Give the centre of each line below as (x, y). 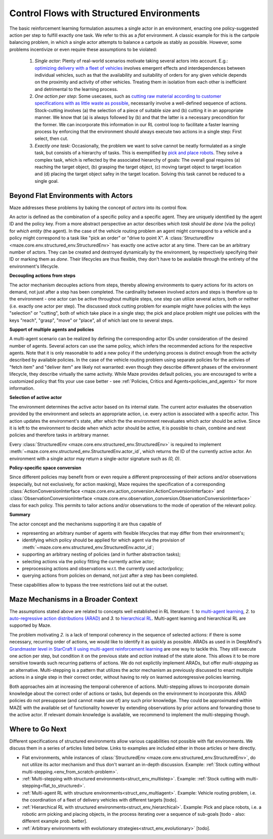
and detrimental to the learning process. (76, 89)
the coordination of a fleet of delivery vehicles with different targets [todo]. (100, 800)
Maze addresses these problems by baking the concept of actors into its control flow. (98, 208)
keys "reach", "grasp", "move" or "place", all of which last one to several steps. (92, 320)
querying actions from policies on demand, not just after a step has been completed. (110, 575)
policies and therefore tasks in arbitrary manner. (59, 435)
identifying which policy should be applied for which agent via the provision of (103, 540)
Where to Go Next (38, 729)
